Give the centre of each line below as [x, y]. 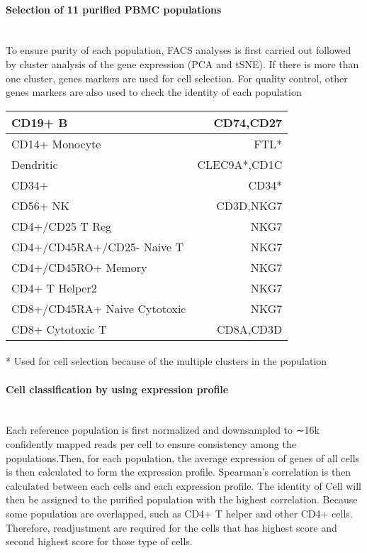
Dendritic [35, 164]
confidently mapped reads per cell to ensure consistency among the [151, 443]
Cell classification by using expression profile [117, 389]
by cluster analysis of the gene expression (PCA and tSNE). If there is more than [182, 64]
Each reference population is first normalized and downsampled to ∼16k [163, 430]
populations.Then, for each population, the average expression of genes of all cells [183, 458]
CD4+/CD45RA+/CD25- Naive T [98, 246]
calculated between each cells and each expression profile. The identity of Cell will [183, 485]
